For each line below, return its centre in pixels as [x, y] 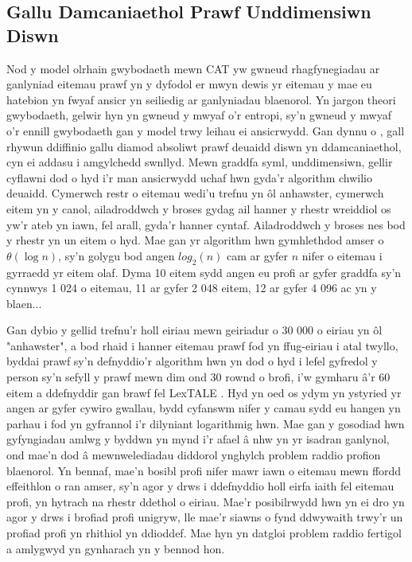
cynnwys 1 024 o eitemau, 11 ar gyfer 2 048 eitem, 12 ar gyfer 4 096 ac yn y [192, 288]
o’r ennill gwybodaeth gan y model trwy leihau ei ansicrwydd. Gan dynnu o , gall [206, 130]
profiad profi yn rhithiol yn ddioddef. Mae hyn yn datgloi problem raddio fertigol [204, 533]
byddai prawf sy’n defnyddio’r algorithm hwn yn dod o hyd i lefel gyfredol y [192, 361]
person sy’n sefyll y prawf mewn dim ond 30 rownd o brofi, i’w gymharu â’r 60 [198, 377]
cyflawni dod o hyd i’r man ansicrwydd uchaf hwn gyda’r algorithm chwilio [189, 177]
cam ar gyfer [258, 255]
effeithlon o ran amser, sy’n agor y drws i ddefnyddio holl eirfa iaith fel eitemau [200, 486]
